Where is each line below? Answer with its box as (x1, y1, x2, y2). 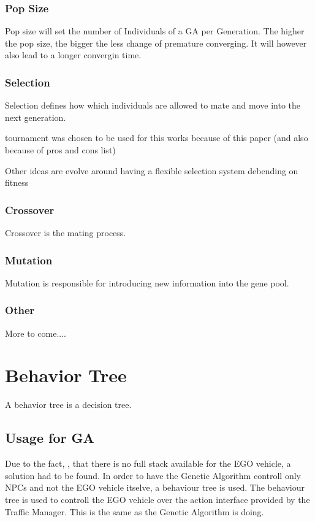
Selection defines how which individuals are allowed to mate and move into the (5, 99, 301, 112)
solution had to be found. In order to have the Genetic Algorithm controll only (5, 469, 301, 482)
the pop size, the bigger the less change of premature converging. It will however (5, 36, 307, 49)
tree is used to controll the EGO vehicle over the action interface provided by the (5, 493, 310, 505)
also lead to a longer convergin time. (5, 48, 142, 61)
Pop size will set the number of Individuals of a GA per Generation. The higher (5, 25, 305, 37)
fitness (5, 176, 29, 189)
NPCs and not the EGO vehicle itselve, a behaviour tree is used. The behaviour (5, 481, 305, 494)
